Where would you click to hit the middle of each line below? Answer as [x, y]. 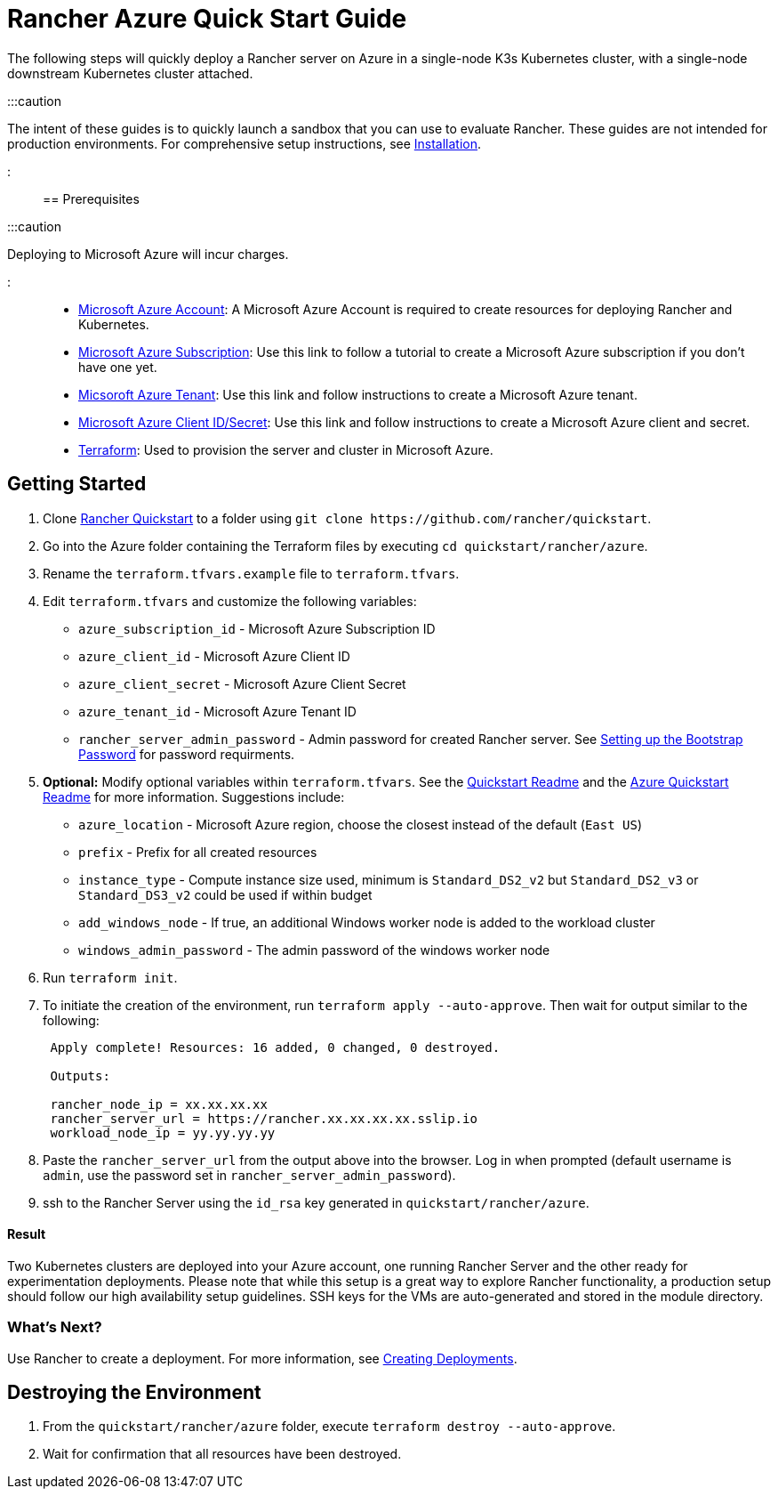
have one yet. [118, 367]
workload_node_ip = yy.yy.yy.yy [163, 1132]
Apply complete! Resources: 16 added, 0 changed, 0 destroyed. [275, 1047]
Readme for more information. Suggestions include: [194, 797]
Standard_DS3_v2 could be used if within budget [225, 894]
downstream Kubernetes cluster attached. [130, 73]
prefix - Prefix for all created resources [198, 852]
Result [27, 1234]
